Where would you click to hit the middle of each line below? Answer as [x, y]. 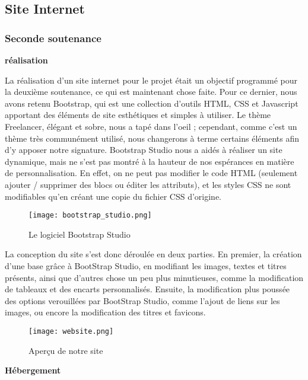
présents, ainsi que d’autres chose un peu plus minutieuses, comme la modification [154, 277]
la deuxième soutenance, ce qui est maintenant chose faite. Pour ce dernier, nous [151, 92]
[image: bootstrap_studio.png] [90, 215]
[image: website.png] [71, 331]
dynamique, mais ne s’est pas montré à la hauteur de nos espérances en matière [150, 161]
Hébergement [33, 370]
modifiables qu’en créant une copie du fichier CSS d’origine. [113, 196]
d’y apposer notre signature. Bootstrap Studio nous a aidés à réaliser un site [144, 150]
